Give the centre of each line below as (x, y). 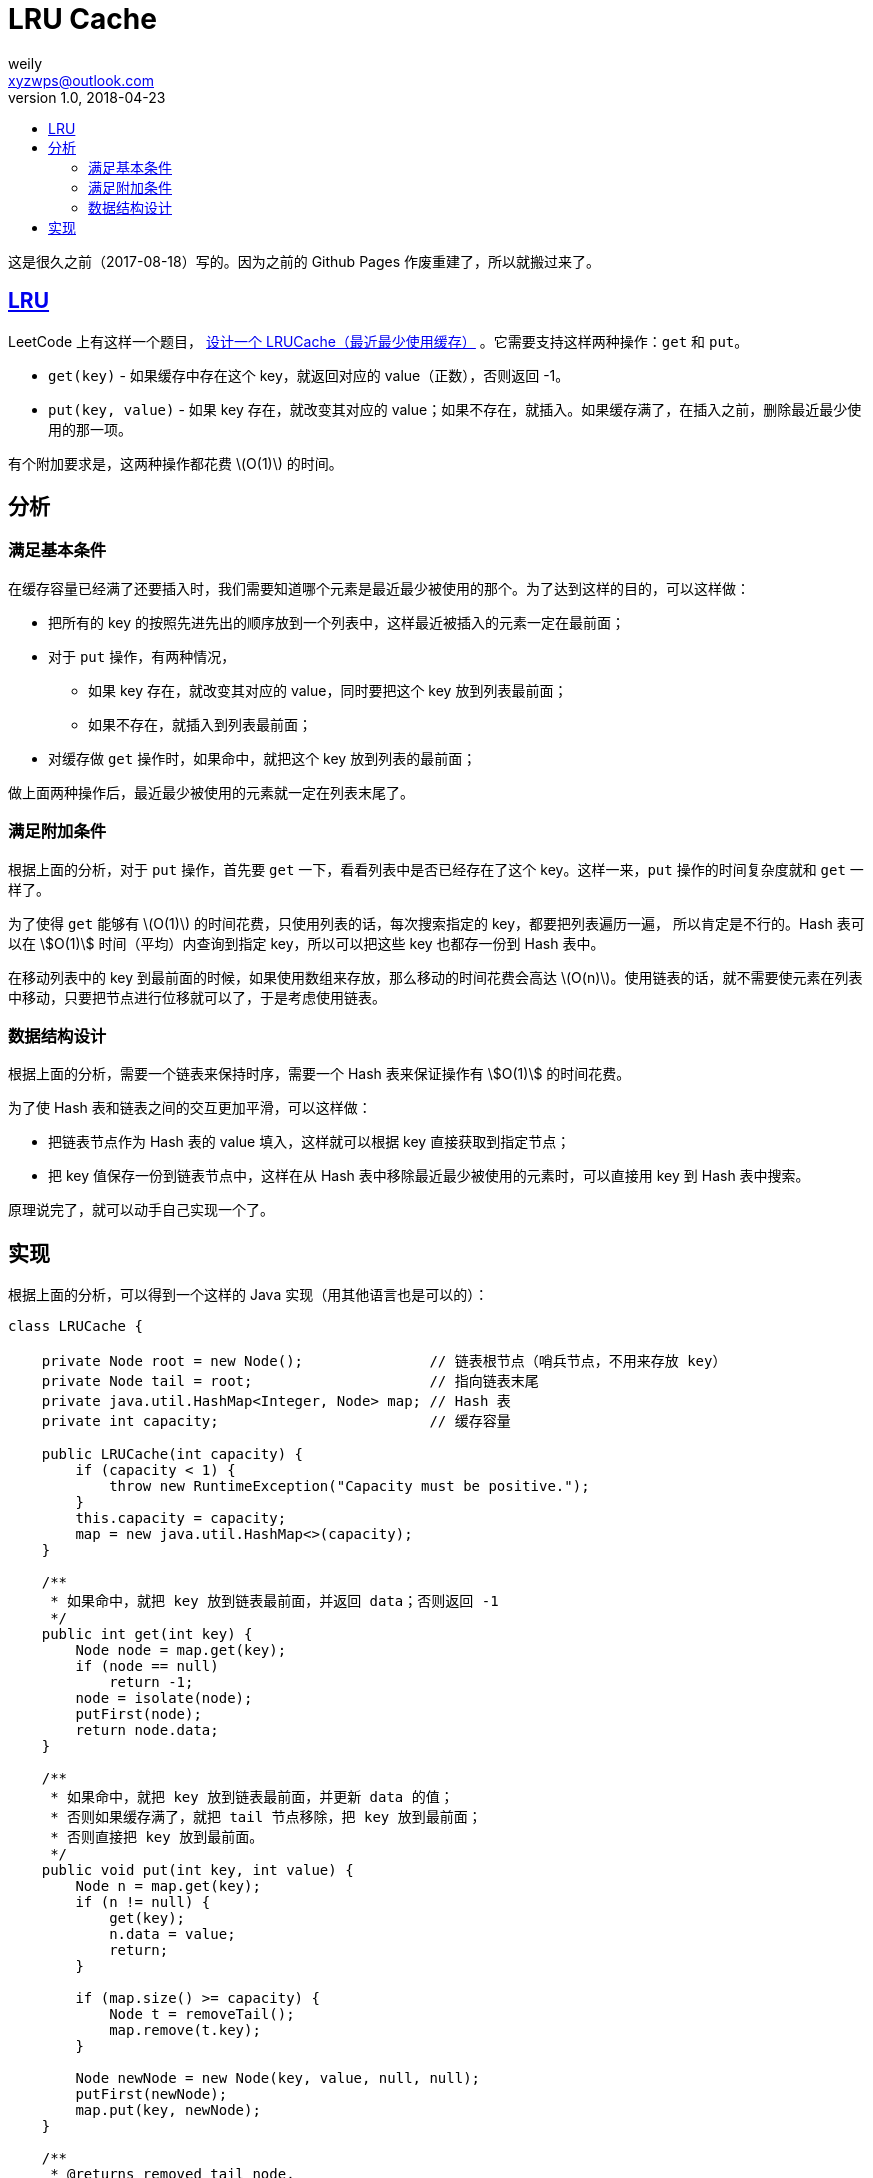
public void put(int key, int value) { (197, 1870)
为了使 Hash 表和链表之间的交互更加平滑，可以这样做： (190, 1108)
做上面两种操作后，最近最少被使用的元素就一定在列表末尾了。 (211, 792)
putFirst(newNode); (151, 2094)
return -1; (151, 1682)
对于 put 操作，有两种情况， (142, 656)
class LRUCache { (75, 1326)
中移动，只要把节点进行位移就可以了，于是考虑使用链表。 (197, 997)
